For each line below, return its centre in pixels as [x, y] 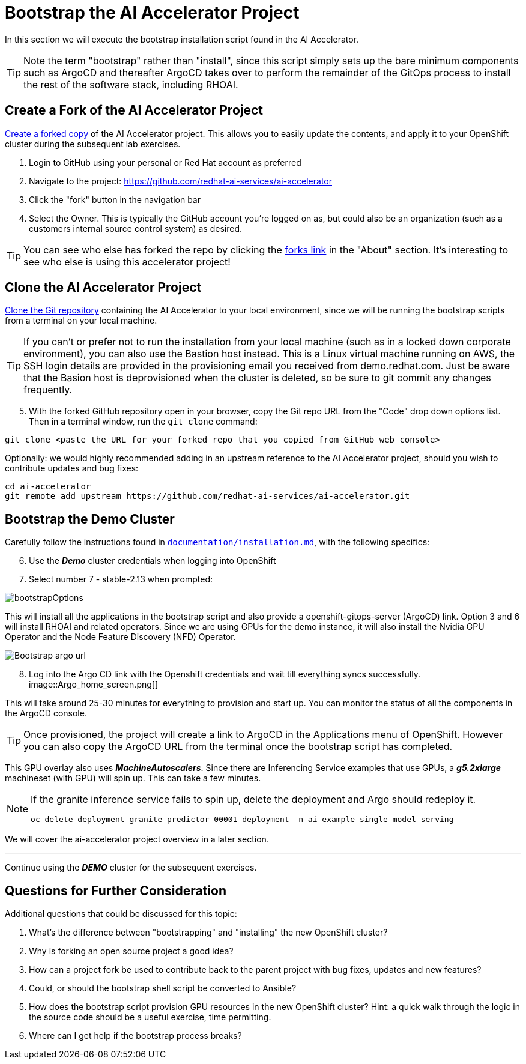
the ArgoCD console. [46, 713]
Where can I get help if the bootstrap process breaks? [135, 1036]
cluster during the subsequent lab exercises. [93, 144]
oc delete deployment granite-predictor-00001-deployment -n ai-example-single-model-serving [242, 820]
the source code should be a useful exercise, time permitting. [150, 1017]
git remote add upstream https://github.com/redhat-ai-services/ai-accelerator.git [207, 496]
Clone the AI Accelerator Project [103, 288]
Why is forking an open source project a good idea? [131, 951]
